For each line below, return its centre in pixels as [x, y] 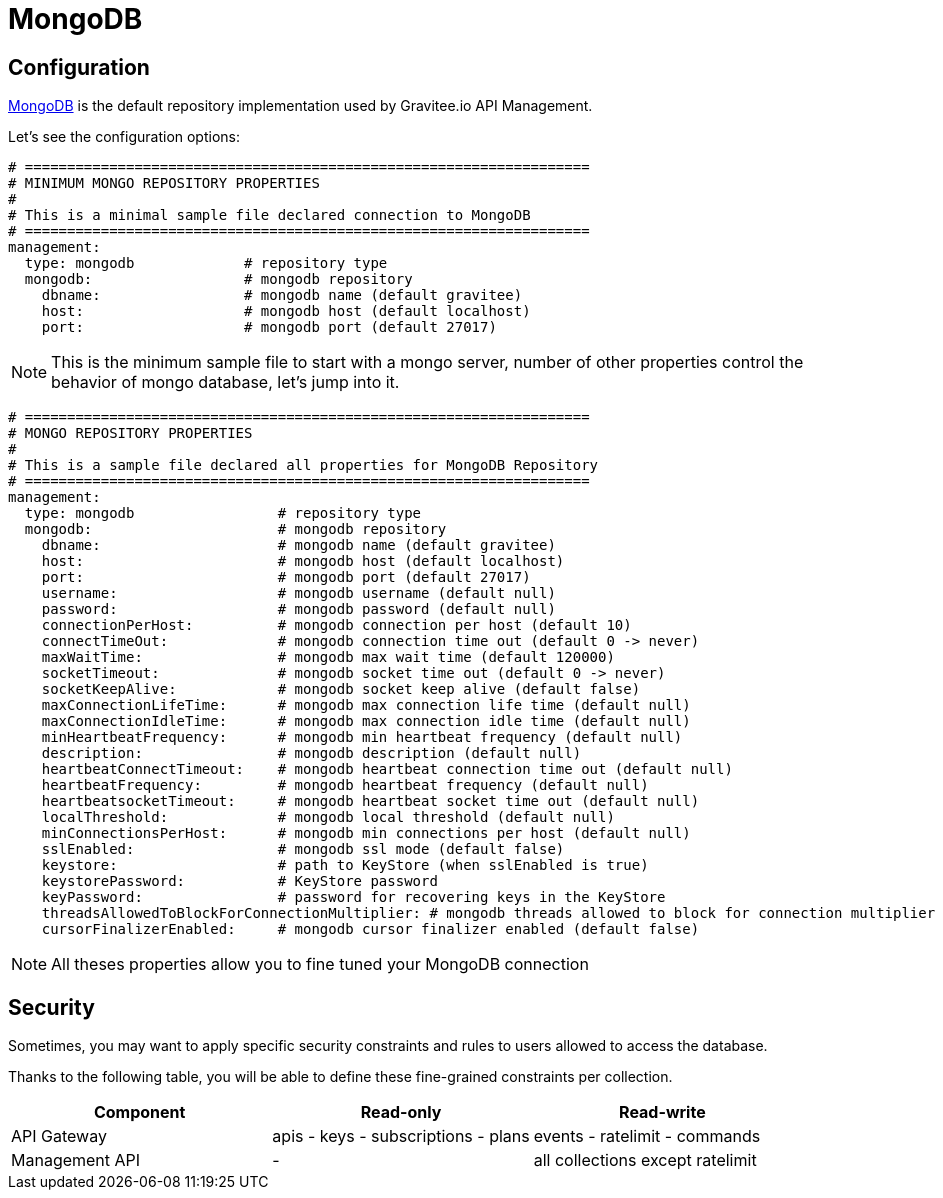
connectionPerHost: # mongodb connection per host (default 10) [336, 625]
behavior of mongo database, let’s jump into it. [225, 382]
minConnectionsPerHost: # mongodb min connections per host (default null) [366, 833]
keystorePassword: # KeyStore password [239, 881]
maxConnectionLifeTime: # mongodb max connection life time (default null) [366, 705]
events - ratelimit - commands [647, 1136]
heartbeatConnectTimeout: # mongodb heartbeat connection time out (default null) [387, 769]
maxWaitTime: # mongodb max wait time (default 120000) [328, 657]
